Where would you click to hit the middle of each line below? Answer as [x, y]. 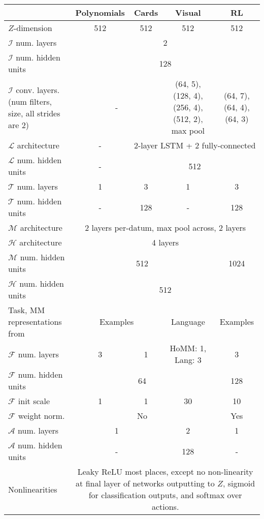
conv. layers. [38, 89]
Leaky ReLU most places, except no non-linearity [165, 471]
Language [188, 322]
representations [35, 322]
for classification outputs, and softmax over [165, 495]
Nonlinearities [33, 489]
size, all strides [34, 113]
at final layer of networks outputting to [145, 483]
